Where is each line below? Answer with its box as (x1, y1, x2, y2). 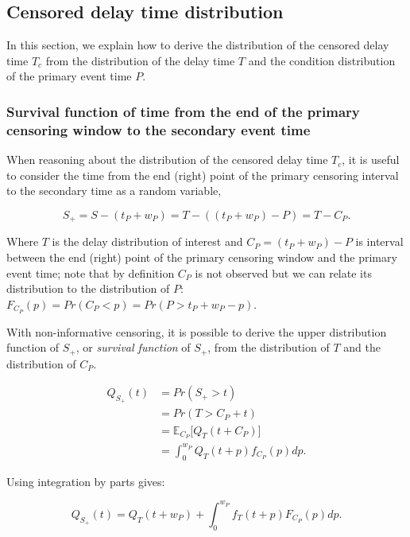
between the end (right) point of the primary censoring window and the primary (6, 248, 397, 265)
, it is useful (342, 151, 400, 168)
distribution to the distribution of (6, 280, 170, 297)
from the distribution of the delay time (45, 52, 235, 68)
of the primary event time (6, 68, 132, 84)
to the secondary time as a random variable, (6, 182, 222, 199)
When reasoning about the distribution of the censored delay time (6, 151, 328, 168)
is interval (355, 233, 404, 250)
